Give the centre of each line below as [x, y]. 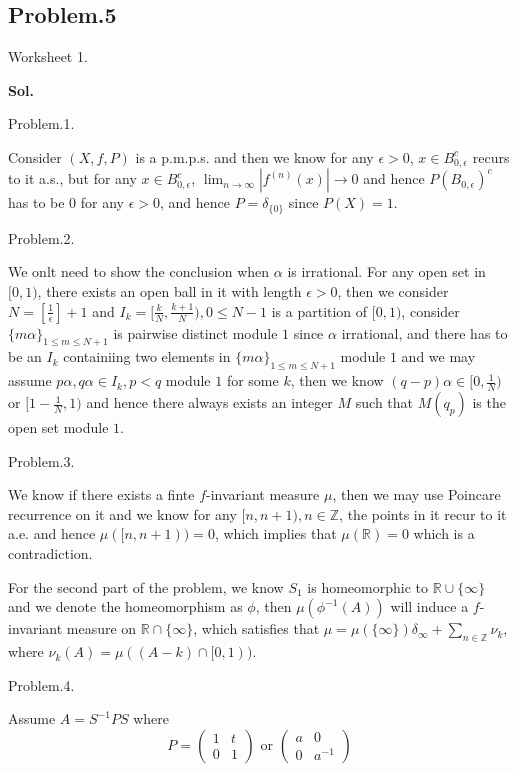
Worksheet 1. [48, 56]
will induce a [429, 606]
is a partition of [319, 310]
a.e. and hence [52, 533]
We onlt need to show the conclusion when [139, 271]
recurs [491, 156]
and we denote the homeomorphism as [125, 606]
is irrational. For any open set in [386, 271]
